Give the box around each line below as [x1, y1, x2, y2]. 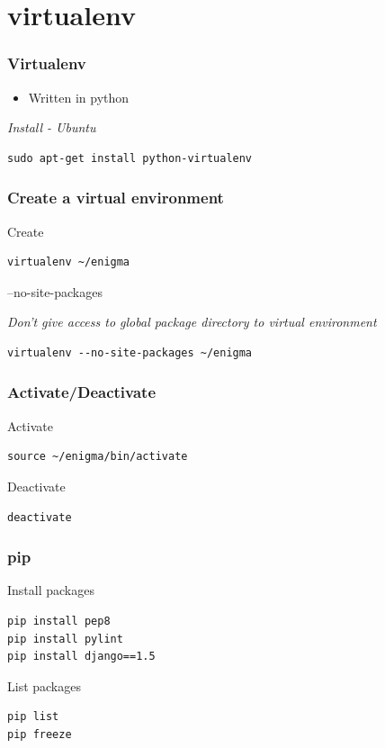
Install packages [7, 581, 94, 599]
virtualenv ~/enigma [7, 256, 130, 269]
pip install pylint [7, 632, 123, 645]
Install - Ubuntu [7, 118, 96, 137]
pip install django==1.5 [7, 650, 156, 663]
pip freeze [7, 727, 72, 741]
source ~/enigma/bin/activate [7, 450, 188, 464]
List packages [7, 676, 81, 695]
